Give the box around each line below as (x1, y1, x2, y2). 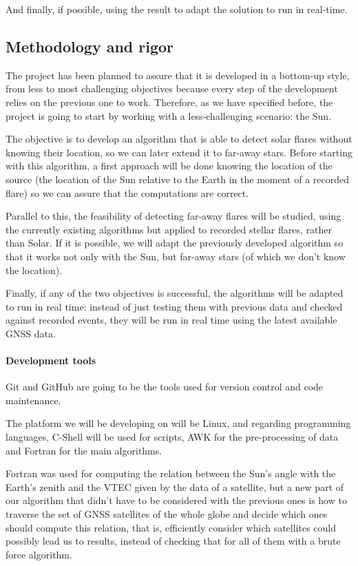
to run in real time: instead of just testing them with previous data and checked (6, 299, 343, 313)
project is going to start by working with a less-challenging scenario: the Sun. (6, 108, 332, 123)
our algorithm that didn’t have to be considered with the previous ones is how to (6, 493, 347, 507)
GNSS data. (6, 326, 56, 340)
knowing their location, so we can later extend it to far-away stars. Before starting (6, 145, 352, 159)
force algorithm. (6, 547, 72, 561)
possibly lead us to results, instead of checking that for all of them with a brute (6, 534, 341, 548)
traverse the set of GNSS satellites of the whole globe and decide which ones (6, 507, 328, 521)
